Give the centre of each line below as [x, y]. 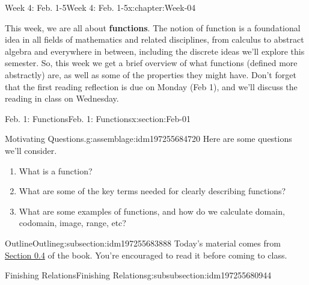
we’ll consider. [31, 150]
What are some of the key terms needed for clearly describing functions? [152, 191]
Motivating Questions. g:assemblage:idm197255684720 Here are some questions [148, 139]
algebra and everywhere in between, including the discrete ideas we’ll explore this [155, 51]
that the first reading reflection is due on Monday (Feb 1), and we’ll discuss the [151, 86]
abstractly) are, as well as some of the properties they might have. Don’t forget [151, 74]
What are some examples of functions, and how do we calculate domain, [152, 211]
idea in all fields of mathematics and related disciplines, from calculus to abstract [154, 39]
